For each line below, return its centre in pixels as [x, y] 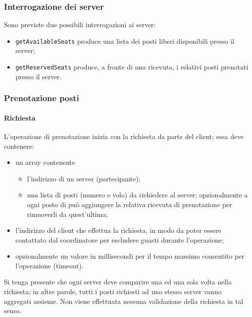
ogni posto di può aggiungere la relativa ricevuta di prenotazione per [129, 204]
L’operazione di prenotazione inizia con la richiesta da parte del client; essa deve [124, 136]
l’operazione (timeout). [49, 265]
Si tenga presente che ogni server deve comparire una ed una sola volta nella [118, 282]
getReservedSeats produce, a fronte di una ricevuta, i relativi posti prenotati [132, 67]
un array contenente [45, 162]
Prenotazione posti [42, 98]
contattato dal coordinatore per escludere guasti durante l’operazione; [119, 239]
